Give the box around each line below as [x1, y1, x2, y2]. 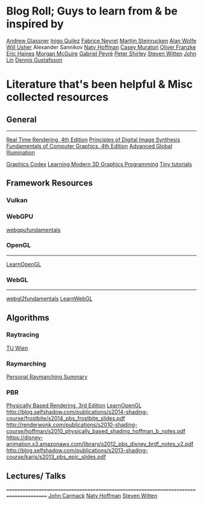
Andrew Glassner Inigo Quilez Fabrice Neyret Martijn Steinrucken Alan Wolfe [6, 37, 197, 44]
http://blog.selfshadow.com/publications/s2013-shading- [6, 447, 148, 454]
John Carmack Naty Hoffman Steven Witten [48, 492, 158, 500]
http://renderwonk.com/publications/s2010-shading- [6, 421, 138, 428]
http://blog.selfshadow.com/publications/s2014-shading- [6, 408, 149, 416]
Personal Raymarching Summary [6, 373, 88, 381]
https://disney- [6, 434, 43, 442]
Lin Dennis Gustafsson [6, 56, 62, 63]
